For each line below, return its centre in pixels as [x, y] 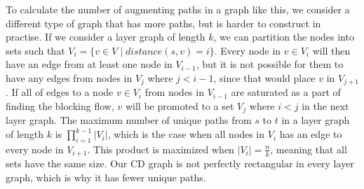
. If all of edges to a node [60, 92]
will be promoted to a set [180, 106]
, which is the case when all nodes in [186, 134]
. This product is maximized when [161, 149]
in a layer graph [316, 120]
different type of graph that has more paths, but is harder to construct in [163, 23]
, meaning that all [309, 149]
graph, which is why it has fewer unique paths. [106, 177]
